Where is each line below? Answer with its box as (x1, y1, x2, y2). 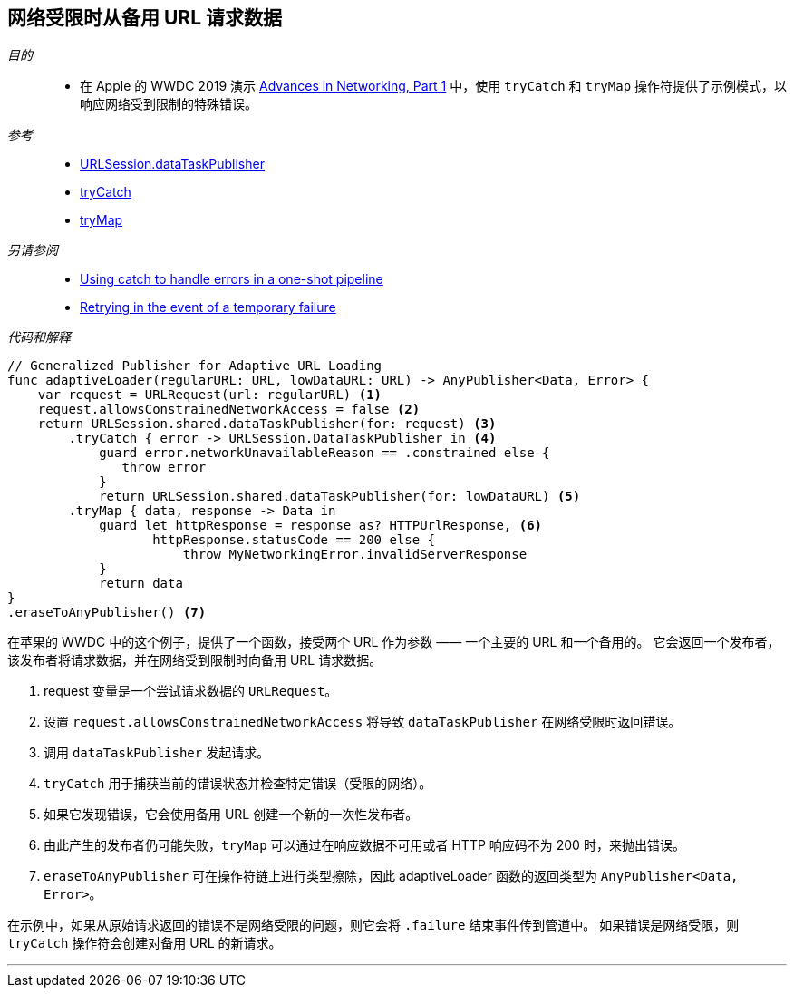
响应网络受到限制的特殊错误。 (80, 96, 257, 112)
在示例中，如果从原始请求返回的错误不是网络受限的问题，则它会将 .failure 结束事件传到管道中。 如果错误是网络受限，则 (7, 917, 740, 933)
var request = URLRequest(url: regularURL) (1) (37, 387, 382, 403)
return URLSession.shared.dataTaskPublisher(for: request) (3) (37, 416, 497, 432)
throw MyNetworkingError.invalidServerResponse (182, 547, 528, 562)
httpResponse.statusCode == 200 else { (152, 532, 436, 548)
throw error (121, 460, 207, 475)
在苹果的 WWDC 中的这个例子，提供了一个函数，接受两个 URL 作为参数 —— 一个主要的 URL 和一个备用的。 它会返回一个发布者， (7, 634, 780, 650)
